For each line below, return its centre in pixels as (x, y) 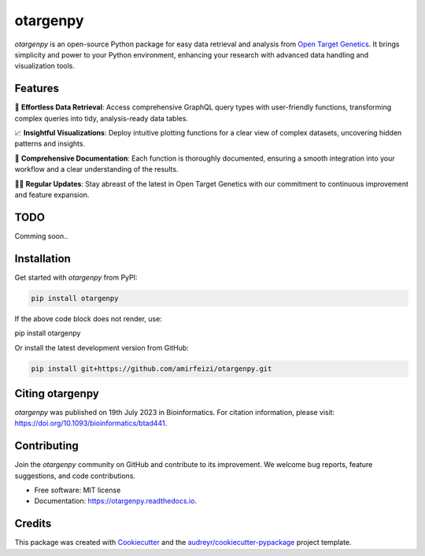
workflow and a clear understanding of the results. (96, 169)
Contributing (46, 446)
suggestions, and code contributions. (75, 476)
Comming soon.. (41, 235)
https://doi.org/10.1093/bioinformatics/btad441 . (91, 423)
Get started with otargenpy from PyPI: (76, 277)
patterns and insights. (50, 144)
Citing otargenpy (57, 393)
